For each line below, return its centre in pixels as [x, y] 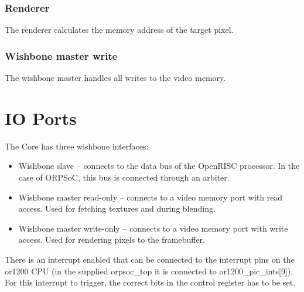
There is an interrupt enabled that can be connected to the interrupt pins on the [150, 259]
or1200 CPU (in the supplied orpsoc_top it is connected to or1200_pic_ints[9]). [149, 271]
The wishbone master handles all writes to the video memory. [115, 78]
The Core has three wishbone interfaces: [77, 146]
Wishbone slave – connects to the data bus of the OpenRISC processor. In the [159, 166]
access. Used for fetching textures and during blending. [117, 208]
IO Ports [41, 118]
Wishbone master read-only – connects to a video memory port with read [151, 197]
